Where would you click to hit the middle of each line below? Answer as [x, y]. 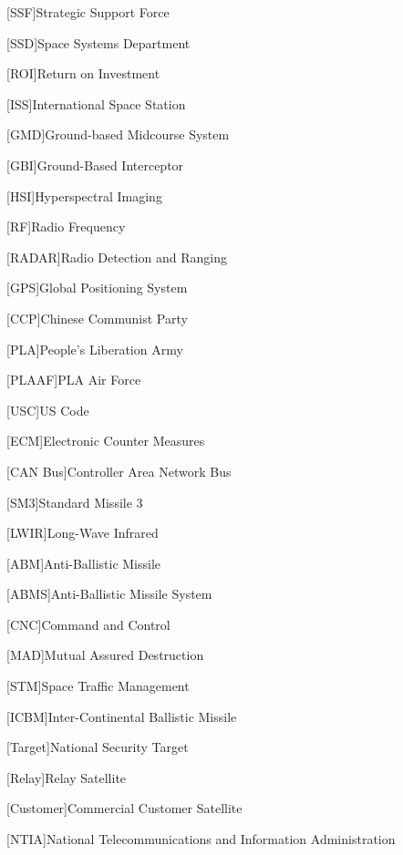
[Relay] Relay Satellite [67, 777]
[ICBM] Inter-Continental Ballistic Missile [122, 716]
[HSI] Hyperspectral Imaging [84, 196]
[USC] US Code [48, 410]
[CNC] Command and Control [88, 624]
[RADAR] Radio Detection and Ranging [117, 257]
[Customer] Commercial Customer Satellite [124, 808]
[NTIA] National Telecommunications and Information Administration [201, 839]
